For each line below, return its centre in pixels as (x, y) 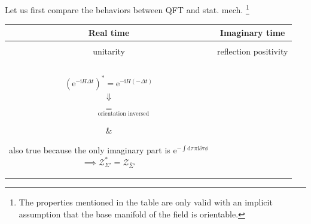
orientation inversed (124, 113)
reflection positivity (252, 51)
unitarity (109, 51)
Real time (109, 32)
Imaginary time (252, 32)
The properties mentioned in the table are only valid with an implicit (146, 202)
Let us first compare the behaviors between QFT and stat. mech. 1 (127, 9)
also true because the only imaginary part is (90, 150)
